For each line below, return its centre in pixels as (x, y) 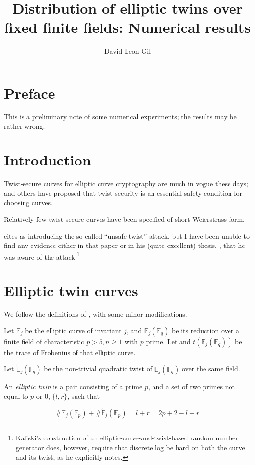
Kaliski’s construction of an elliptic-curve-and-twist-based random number (127, 437)
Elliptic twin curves (71, 290)
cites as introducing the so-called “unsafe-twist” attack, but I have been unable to (127, 235)
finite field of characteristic (44, 341)
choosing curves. (28, 203)
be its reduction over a (205, 330)
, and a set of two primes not (191, 386)
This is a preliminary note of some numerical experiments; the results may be (120, 116)
